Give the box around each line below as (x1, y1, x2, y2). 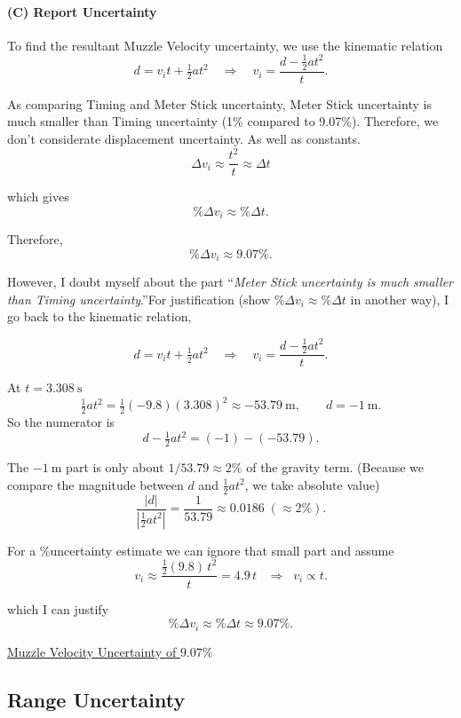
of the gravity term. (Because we (246, 458, 425, 477)
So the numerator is (7, 413, 115, 431)
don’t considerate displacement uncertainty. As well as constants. (7, 129, 361, 147)
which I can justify (7, 599, 109, 618)
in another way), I (350, 289, 449, 308)
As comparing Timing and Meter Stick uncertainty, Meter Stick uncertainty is (7, 94, 432, 113)
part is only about (66, 458, 164, 477)
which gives (7, 187, 69, 206)
